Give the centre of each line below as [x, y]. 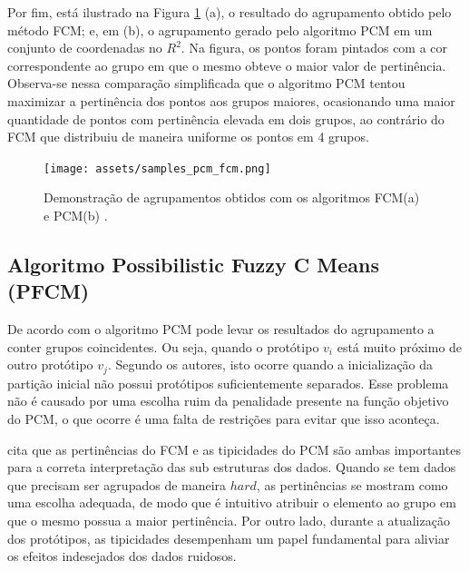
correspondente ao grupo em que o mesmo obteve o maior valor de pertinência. [227, 65]
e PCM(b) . [76, 215]
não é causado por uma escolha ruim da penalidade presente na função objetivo [228, 401]
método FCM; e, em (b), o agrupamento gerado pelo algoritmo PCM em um [220, 30]
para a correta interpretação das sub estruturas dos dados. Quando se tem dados [232, 467]
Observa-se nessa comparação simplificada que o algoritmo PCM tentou [206, 83]
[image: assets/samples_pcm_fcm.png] [157, 168]
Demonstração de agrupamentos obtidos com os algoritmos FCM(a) [232, 197]
